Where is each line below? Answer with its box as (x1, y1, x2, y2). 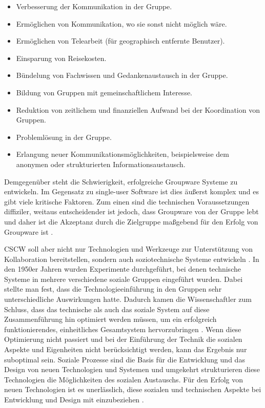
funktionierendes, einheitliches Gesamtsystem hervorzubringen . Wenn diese (4, 323, 241, 334)
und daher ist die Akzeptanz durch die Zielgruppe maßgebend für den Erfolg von (4, 216, 258, 227)
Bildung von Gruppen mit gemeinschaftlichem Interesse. (16, 87, 193, 97)
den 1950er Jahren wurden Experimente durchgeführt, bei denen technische (4, 263, 241, 274)
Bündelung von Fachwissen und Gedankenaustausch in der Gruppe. (16, 70, 228, 80)
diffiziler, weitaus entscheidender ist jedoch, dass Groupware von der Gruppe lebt (4, 206, 259, 217)
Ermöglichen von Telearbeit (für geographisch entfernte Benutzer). (16, 35, 225, 46)
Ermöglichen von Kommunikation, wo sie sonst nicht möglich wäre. (16, 18, 227, 29)
